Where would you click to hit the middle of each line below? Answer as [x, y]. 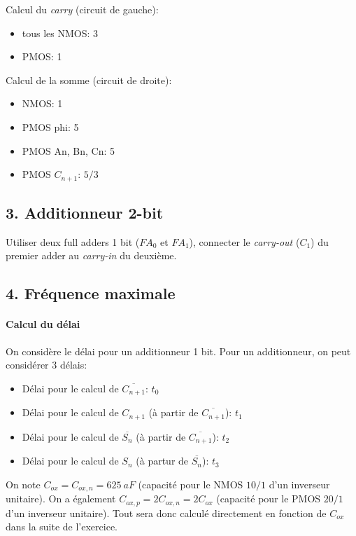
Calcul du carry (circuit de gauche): [82, 9]
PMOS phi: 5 [50, 126]
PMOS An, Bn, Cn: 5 [69, 150]
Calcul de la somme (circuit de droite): [89, 80]
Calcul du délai [43, 324]
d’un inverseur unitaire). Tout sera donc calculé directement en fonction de [166, 513]
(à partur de [162, 461]
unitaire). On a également [61, 499]
